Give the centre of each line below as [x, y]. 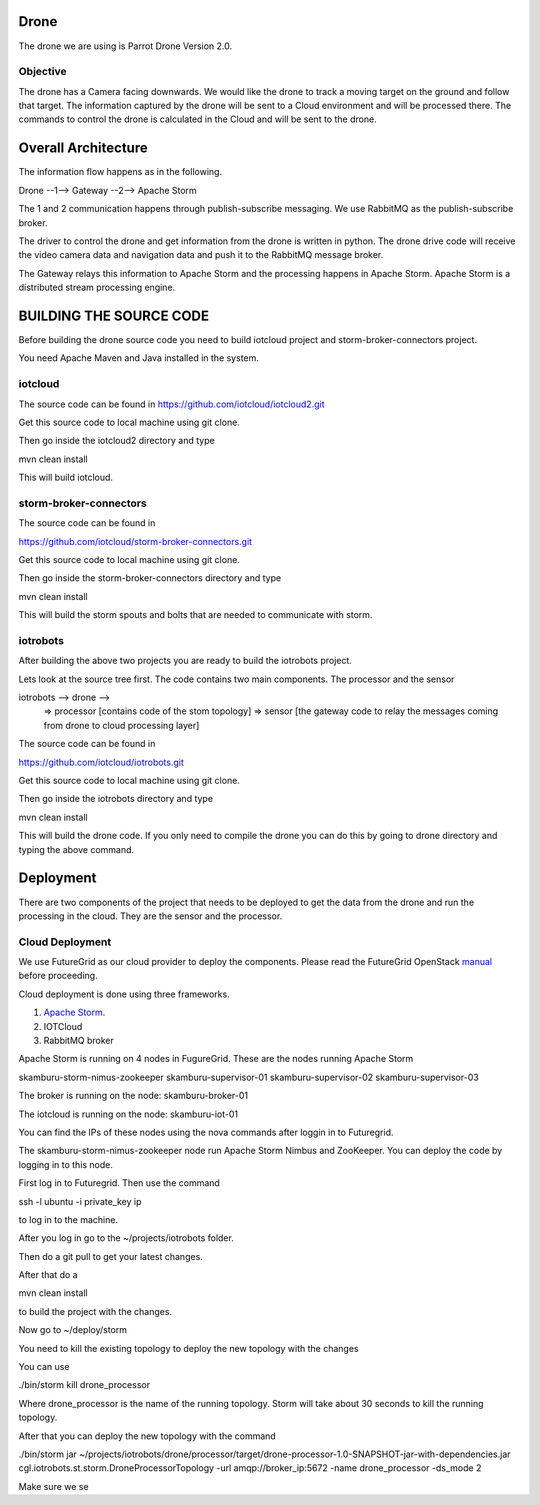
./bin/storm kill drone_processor [84, 1385]
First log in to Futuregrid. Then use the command [119, 1183]
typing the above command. [76, 849]
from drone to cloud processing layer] [121, 725]
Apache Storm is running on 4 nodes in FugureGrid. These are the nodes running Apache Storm [216, 1059]
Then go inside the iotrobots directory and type [116, 799]
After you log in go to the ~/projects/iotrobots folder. [126, 1238]
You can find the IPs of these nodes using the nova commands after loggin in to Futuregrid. [206, 1132]
